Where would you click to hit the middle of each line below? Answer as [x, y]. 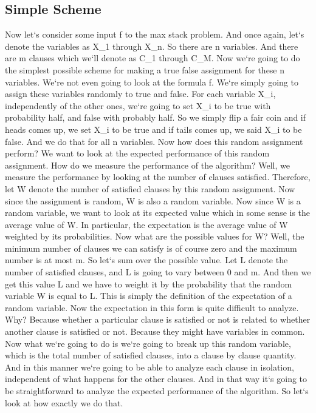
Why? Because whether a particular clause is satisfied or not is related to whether [158, 319]
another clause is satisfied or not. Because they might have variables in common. [155, 331]
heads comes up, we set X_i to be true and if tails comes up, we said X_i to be [153, 129]
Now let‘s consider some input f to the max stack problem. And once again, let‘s [155, 34]
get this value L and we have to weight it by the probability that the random [149, 284]
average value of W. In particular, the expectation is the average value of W [146, 224]
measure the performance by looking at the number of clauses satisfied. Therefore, [158, 177]
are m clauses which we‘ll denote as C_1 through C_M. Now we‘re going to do [153, 58]
